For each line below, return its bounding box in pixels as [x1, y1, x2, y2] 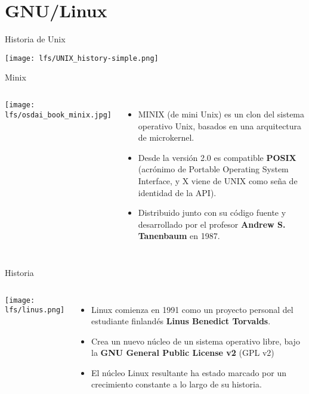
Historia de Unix [5, 33, 66, 45]
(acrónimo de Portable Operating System [138, 163, 289, 175]
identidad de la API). [138, 186, 217, 198]
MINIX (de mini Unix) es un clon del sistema [138, 107, 305, 120]
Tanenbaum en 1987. [138, 229, 220, 242]
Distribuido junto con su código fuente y [138, 206, 286, 219]
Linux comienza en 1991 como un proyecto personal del [91, 303, 293, 315]
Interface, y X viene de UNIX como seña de [138, 174, 298, 187]
